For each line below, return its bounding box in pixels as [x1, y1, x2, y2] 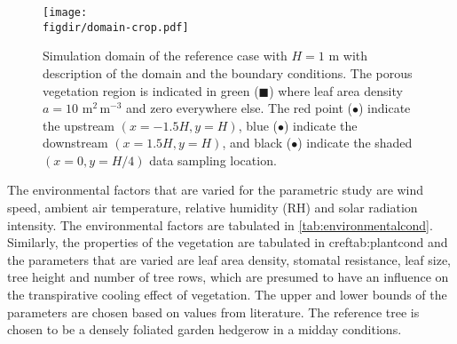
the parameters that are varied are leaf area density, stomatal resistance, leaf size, [7, 250, 452, 268]
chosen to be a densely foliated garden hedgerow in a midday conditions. [7, 320, 402, 339]
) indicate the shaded [297, 133, 413, 152]
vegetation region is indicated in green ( [43, 81, 259, 100]
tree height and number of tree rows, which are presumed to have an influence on [7, 268, 449, 286]
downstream [43, 133, 108, 152]
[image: [43, 6, 88, 19]
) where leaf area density [269, 81, 403, 100]
